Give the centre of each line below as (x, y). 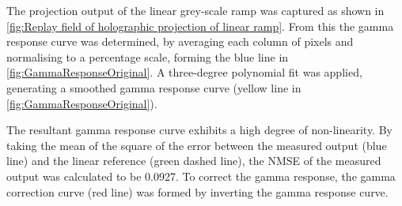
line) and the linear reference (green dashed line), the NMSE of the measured (194, 161)
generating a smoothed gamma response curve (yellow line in (154, 87)
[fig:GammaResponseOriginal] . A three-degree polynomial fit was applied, (184, 72)
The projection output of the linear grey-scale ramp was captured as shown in (195, 10)
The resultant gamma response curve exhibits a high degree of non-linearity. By (199, 130)
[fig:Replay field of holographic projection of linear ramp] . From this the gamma (200, 26)
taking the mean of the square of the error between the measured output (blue (197, 145)
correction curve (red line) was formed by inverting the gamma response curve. (197, 191)
